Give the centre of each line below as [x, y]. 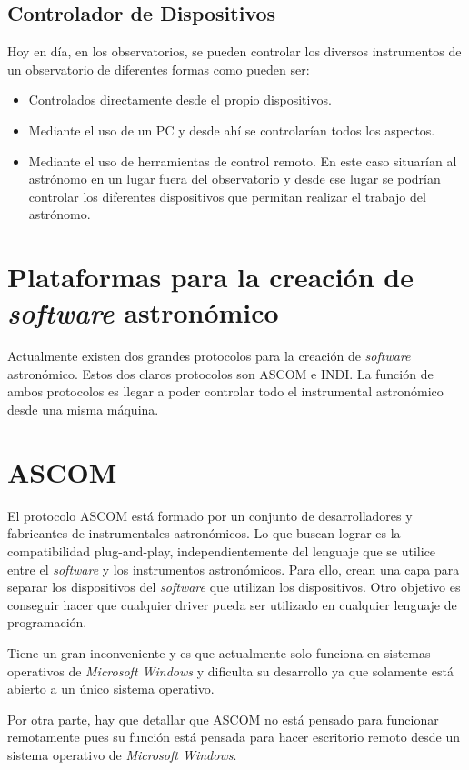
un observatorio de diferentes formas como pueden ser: [159, 69]
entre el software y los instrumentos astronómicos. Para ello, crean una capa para [234, 569]
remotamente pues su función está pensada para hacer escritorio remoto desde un [234, 737]
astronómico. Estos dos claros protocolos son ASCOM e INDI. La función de [220, 373]
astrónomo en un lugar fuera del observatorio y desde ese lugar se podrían [234, 179]
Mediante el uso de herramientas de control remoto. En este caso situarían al [243, 160]
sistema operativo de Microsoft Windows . [122, 754]
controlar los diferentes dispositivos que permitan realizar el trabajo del [227, 196]
